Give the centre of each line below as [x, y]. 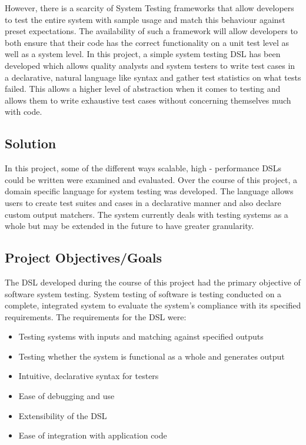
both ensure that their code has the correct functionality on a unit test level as [147, 42]
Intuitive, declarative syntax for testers [89, 376]
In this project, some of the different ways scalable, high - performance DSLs [143, 168]
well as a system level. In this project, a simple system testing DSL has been [143, 54]
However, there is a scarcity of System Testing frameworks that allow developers [149, 8]
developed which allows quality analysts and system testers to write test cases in [150, 65]
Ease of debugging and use [66, 396]
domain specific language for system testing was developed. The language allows [149, 191]
